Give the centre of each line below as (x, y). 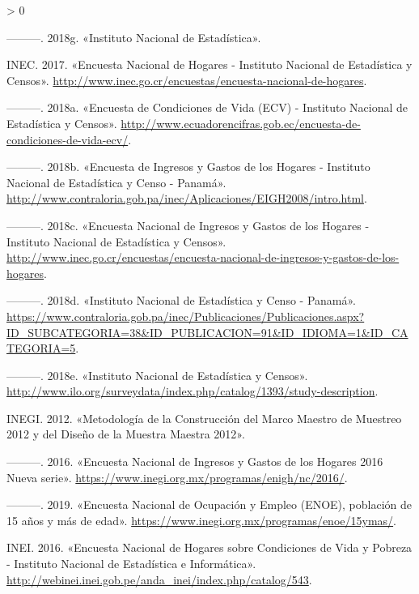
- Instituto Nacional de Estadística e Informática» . (131, 564)
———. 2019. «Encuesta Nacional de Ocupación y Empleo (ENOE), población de (209, 504)
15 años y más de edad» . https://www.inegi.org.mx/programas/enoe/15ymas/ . (201, 520)
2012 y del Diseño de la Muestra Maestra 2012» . (126, 434)
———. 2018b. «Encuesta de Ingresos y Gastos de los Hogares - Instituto (188, 167)
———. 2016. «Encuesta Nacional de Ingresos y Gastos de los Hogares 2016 (195, 462)
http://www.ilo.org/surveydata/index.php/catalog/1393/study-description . (193, 391)
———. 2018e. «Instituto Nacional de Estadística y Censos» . (157, 375)
